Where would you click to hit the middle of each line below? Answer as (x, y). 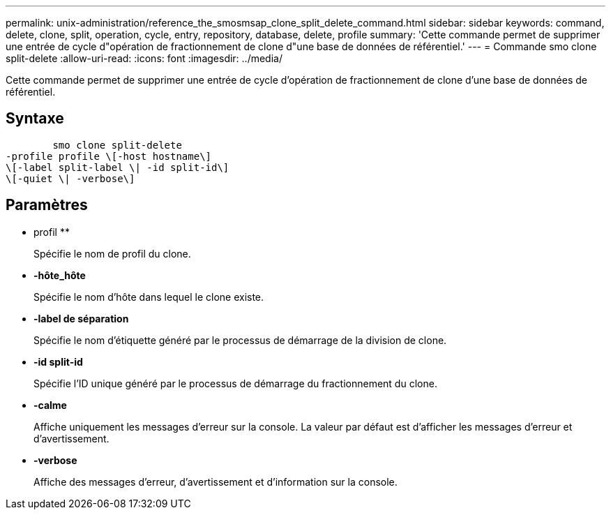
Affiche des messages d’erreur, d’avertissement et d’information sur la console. (216, 482)
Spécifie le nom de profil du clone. (112, 253)
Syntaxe (35, 119)
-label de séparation (81, 318)
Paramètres (47, 205)
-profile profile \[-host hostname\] (109, 156)
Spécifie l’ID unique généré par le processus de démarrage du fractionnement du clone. (235, 383)
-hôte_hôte (60, 275)
